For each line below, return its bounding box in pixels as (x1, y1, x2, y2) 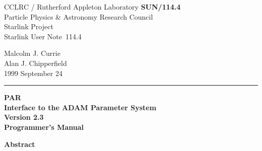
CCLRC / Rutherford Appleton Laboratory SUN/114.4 (4, 2, 181, 12)
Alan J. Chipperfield (4, 57, 67, 68)
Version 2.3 (4, 112, 44, 122)
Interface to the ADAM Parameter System (4, 102, 157, 112)
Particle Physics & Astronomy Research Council (4, 11, 153, 22)
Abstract (4, 138, 35, 149)
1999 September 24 (4, 67, 62, 78)
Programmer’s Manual (4, 121, 84, 132)
